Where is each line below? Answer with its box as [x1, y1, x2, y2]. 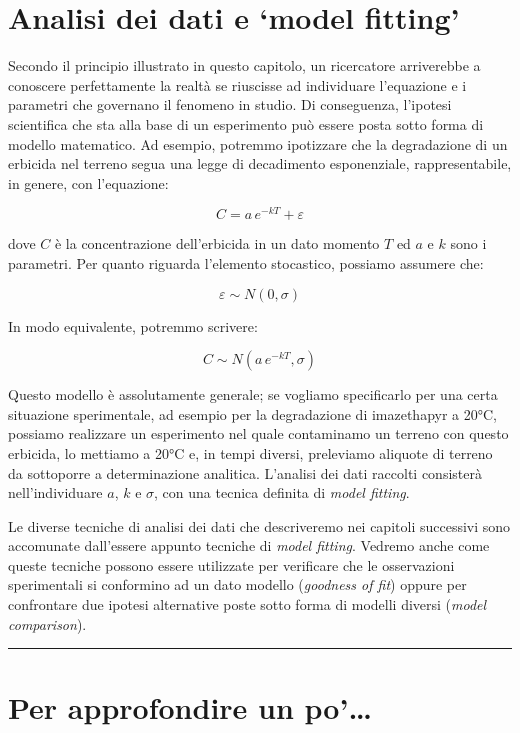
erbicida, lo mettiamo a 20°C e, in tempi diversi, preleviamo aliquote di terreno [8, 442, 493, 463]
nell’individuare [8, 482, 103, 503]
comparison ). [8, 613, 87, 634]
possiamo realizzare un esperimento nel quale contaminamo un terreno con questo [8, 423, 509, 444]
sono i [450, 233, 487, 254]
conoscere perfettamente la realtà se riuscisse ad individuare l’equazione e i [8, 74, 467, 95]
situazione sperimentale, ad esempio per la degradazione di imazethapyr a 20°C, [8, 403, 498, 424]
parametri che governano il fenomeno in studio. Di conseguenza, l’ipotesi [8, 94, 452, 115]
